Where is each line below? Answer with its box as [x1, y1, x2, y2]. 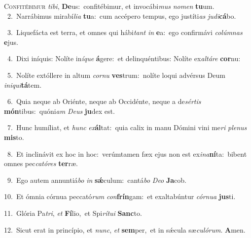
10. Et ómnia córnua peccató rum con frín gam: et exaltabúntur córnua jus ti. [4, 191, 236, 202]
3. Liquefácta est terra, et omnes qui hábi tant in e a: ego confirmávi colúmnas [7, 27, 243, 37]
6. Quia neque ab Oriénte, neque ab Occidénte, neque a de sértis [7, 96, 201, 106]
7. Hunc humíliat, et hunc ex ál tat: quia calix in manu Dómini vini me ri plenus [7, 122, 247, 133]
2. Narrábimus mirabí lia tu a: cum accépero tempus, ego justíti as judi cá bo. [7, 10, 236, 21]
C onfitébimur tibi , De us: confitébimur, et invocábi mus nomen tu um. [4, 1, 215, 11]
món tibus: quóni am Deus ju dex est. [4, 105, 115, 116]
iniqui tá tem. [4, 79, 42, 90]
